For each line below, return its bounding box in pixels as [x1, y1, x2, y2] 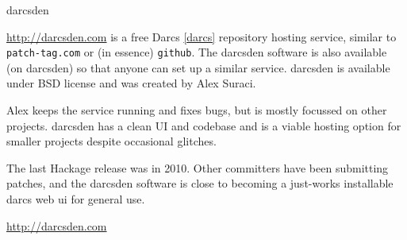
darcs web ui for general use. [6, 191, 145, 207]
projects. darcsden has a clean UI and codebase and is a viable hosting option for [6, 117, 401, 134]
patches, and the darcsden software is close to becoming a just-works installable [6, 175, 394, 192]
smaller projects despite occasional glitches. [6, 133, 217, 149]
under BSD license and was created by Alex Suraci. [6, 75, 256, 91]
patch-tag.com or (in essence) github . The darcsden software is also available [6, 44, 387, 60]
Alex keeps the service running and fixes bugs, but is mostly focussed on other [6, 102, 387, 118]
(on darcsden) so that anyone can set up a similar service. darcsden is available [6, 59, 390, 75]
